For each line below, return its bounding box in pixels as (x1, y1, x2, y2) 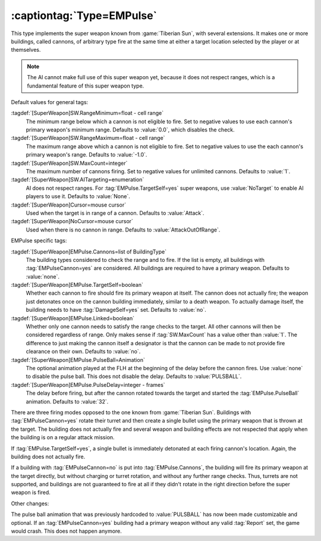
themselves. (11, 46, 41, 54)
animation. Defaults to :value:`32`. (26, 398, 109, 405)
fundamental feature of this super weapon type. (27, 82, 144, 89)
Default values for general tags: (11, 98, 89, 105)
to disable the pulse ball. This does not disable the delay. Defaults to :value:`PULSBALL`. (26, 373, 242, 380)
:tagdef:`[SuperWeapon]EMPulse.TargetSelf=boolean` (11, 282, 144, 289)
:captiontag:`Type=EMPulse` (11, 9, 158, 22)
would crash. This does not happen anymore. (11, 527, 122, 535)
